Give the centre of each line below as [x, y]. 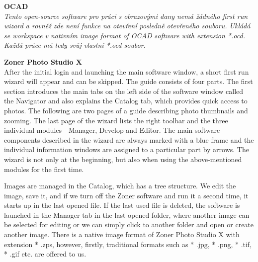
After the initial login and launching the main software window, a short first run [127, 71]
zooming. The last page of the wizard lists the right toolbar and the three [116, 120]
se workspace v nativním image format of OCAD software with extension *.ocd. [125, 35]
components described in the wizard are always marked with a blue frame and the [129, 139]
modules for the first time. [44, 169]
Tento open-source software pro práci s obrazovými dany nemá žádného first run [126, 16]
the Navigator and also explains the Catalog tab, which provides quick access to [126, 101]
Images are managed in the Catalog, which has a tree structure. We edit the [120, 186]
